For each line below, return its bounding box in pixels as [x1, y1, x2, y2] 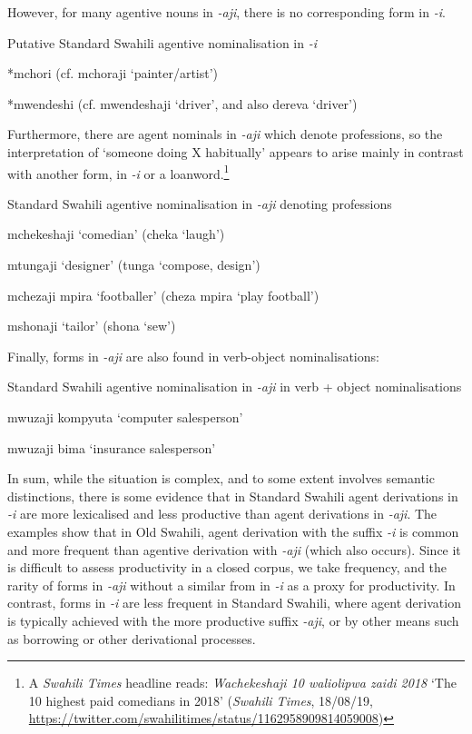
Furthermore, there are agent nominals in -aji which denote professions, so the [7, 124, 443, 144]
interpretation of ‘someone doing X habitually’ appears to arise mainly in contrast [7, 142, 464, 161]
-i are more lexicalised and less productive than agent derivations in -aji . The [7, 504, 438, 523]
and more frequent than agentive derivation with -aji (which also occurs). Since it [7, 540, 461, 559]
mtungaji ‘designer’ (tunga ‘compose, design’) [7, 255, 261, 273]
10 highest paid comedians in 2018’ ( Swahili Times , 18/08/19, [28, 690, 374, 709]
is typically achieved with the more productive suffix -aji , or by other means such [7, 610, 459, 630]
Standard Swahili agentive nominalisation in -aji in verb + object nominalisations [7, 377, 462, 396]
